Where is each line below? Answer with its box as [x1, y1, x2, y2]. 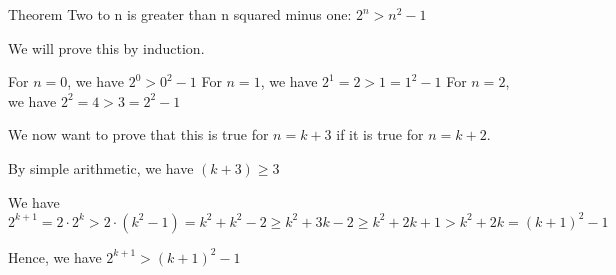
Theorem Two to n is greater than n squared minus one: [8, 4, 352, 24]
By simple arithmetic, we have [8, 157, 194, 178]
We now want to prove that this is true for [8, 124, 269, 145]
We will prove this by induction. [8, 37, 205, 58]
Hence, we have [8, 246, 102, 267]
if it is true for [336, 124, 424, 145]
